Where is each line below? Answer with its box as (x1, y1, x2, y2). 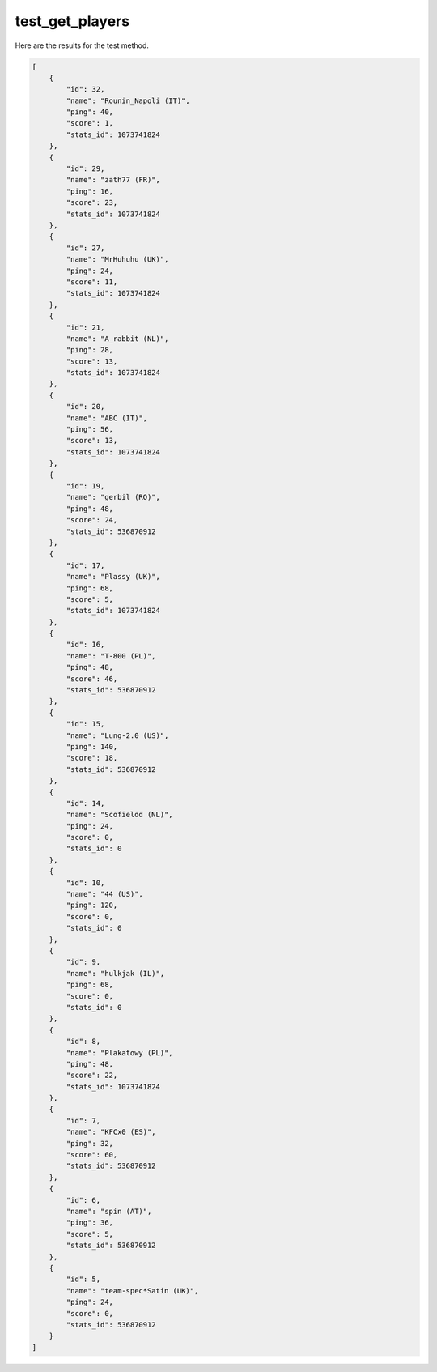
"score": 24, (66, 515, 118, 525)
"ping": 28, (66, 345, 113, 355)
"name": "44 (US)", (66, 889, 143, 899)
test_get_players (15, 12, 129, 30)
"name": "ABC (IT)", (66, 413, 148, 423)
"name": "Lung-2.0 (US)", (66, 731, 169, 740)
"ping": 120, (66, 901, 118, 910)
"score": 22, (66, 1071, 118, 1080)
